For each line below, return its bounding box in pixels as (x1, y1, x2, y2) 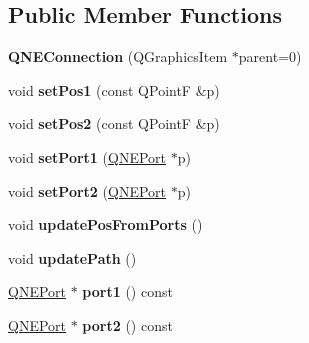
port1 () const (82, 281, 173, 302)
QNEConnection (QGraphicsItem (8, 46, 228, 67)
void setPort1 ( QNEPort (8, 146, 167, 167)
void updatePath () (8, 247, 137, 268)
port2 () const (82, 314, 173, 335)
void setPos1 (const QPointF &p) (8, 79, 220, 100)
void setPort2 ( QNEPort (8, 180, 167, 201)
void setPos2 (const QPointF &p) (8, 113, 220, 134)
